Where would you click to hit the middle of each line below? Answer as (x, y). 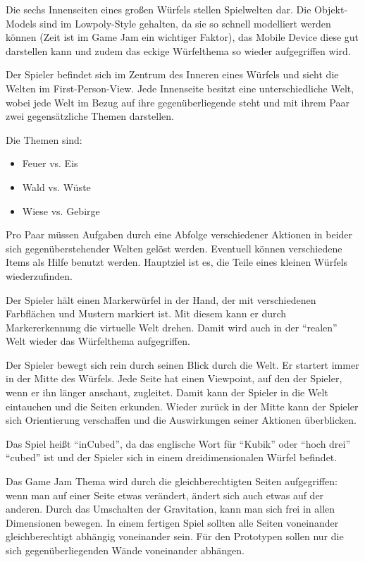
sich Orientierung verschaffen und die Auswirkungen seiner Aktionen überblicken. (181, 420)
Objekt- (331, 9)
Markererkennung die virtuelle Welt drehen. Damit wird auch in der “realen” (172, 327)
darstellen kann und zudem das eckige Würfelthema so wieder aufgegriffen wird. (178, 50)
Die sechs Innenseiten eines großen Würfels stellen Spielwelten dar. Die (159, 9)
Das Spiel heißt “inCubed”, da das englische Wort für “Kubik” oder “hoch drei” (178, 443)
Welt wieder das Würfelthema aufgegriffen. (98, 341)
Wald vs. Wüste (56, 187)
